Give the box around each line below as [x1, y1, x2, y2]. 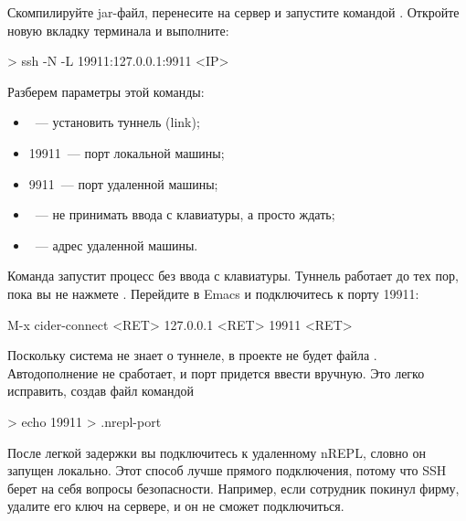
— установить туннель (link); [35, 112, 200, 132]
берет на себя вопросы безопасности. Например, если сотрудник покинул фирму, [7, 478, 460, 497]
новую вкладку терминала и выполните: [7, 20, 229, 39]
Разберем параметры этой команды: [7, 81, 205, 101]
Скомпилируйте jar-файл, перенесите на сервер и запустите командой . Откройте [7, 3, 460, 21]
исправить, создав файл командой [7, 381, 195, 400]
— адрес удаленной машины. [35, 235, 198, 254]
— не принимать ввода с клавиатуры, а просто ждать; [35, 205, 335, 224]
